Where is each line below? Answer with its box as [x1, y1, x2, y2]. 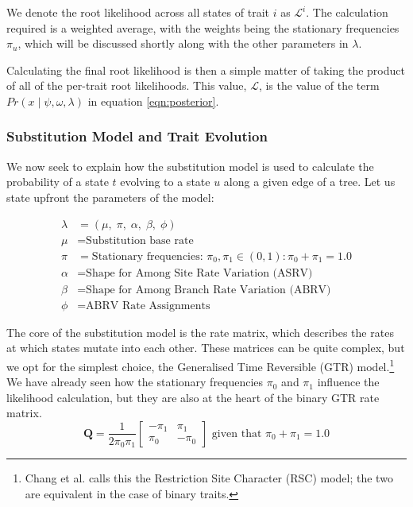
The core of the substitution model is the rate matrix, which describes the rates [6, 323, 394, 340]
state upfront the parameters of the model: [6, 188, 214, 205]
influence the [317, 373, 380, 390]
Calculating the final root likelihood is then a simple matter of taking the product [6, 61, 405, 78]
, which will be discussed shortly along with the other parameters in [17, 35, 349, 52]
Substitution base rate [86, 234, 194, 246]
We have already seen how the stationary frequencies [6, 373, 264, 390]
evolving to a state [120, 173, 210, 190]
